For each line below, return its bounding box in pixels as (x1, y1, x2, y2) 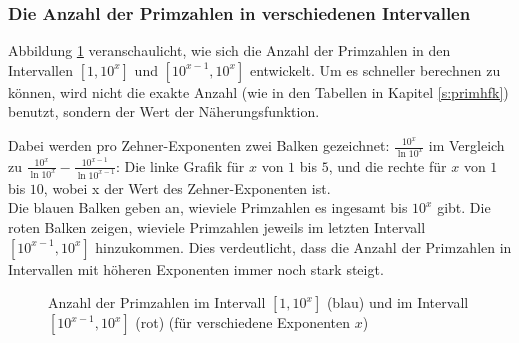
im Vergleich (428, 135, 505, 155)
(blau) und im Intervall (326, 292, 469, 313)
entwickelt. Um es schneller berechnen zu (249, 59, 501, 80)
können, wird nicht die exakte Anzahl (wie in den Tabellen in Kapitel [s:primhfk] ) (8, 81, 509, 102)
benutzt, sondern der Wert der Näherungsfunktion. (8, 101, 320, 122)
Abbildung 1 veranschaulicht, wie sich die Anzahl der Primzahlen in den (8, 40, 451, 61)
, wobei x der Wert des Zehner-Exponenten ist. (43, 177, 331, 198)
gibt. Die (437, 197, 491, 218)
